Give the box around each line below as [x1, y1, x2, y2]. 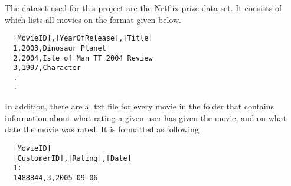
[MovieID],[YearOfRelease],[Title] [13, 34, 153, 43]
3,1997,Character [13, 64, 81, 72]
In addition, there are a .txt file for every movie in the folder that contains [5, 100, 274, 112]
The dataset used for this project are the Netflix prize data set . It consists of [5, 2, 282, 14]
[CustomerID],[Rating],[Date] [13, 154, 132, 162]
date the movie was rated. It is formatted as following [5, 123, 199, 135]
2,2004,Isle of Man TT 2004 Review [13, 54, 153, 62]
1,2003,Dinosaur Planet [13, 44, 106, 52]
